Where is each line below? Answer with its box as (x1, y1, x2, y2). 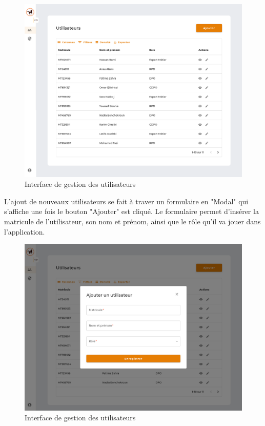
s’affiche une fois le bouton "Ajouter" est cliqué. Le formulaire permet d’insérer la (4, 206, 259, 217)
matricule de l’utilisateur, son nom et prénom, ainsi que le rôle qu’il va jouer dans (4, 216, 261, 226)
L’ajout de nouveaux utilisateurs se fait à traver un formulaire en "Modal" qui (4, 196, 249, 206)
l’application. (4, 226, 45, 237)
